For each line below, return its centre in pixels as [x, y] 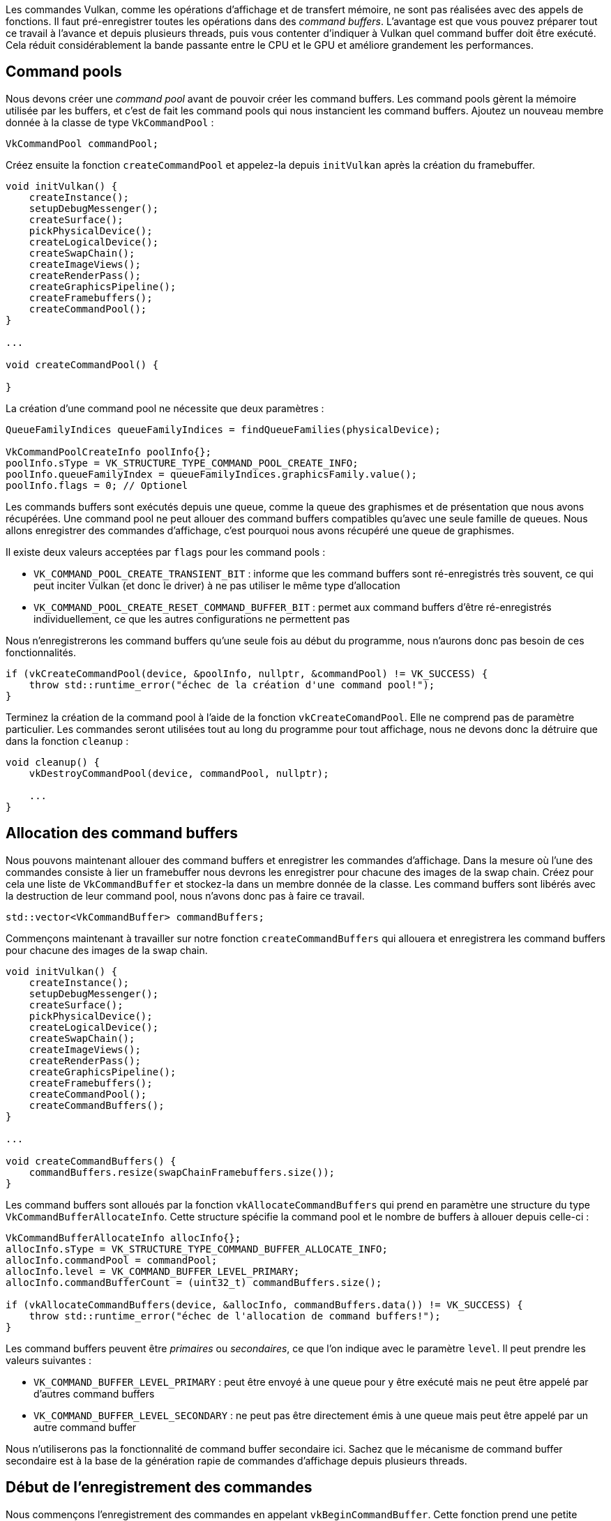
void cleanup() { [53, 762]
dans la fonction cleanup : [67, 741]
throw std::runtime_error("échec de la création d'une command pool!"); [232, 684]
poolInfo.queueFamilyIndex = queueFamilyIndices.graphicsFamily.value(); [212, 474]
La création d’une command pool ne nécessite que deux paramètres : [165, 408]
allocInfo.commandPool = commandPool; [112, 1260]
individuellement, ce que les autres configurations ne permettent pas [192, 619]
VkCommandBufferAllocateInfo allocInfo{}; [123, 1238]
